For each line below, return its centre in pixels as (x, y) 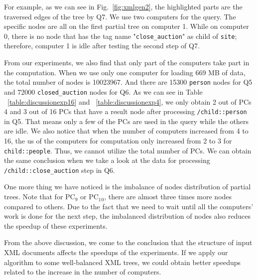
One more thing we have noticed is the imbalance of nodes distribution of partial (128, 187)
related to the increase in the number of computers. (83, 272)
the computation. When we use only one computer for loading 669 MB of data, (125, 72)
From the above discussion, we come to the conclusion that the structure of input (128, 242)
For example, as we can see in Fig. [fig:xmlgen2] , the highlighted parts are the (123, 6)
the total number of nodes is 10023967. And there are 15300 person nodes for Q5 (128, 82)
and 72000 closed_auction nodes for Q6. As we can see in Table (103, 91)
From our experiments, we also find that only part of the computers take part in (127, 63)
